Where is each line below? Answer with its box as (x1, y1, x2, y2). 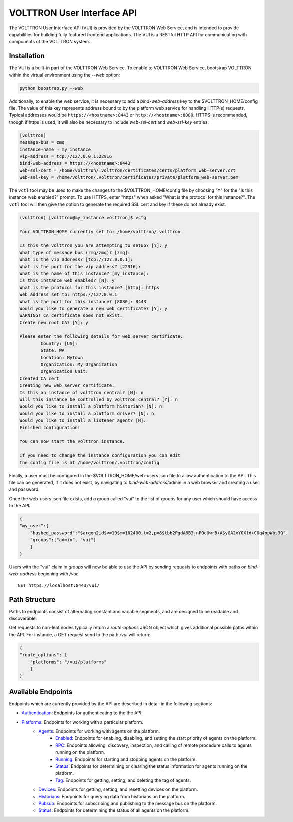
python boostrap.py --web (19, 85, 83, 91)
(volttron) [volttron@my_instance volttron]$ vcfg (19, 215, 147, 220)
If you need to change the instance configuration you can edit (19, 453, 181, 458)
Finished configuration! (19, 425, 81, 430)
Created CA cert (19, 375, 60, 381)
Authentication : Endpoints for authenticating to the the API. (21, 710, 143, 716)
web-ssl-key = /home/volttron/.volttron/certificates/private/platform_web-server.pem (19, 175, 239, 180)
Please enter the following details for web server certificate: (19, 334, 183, 339)
